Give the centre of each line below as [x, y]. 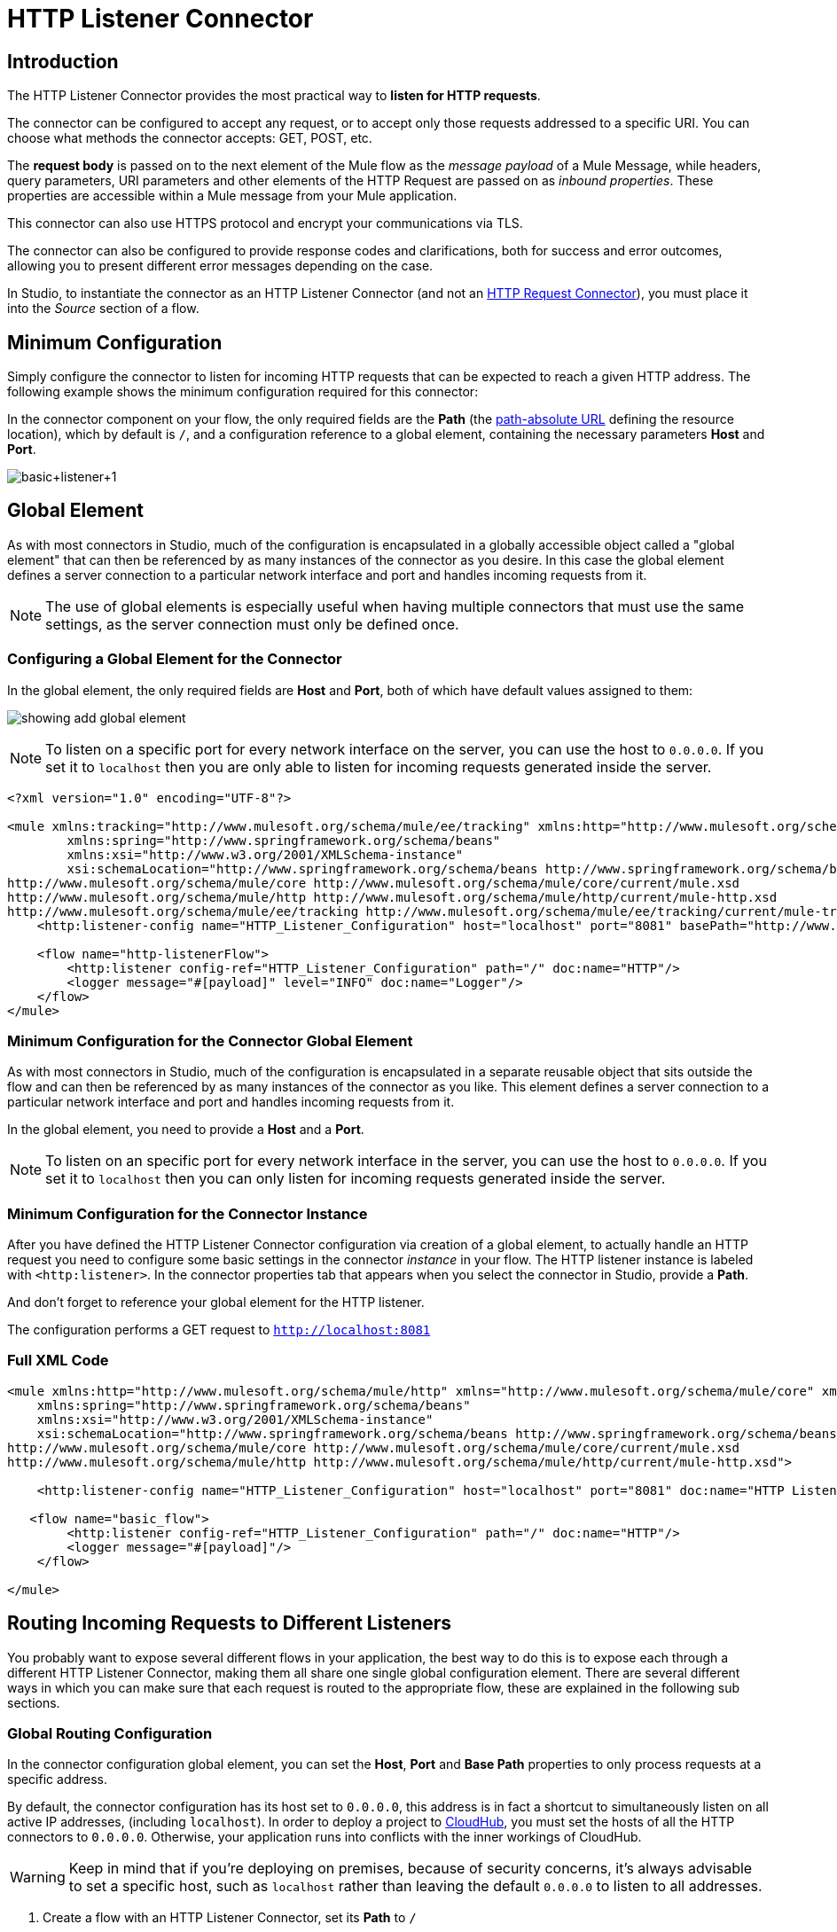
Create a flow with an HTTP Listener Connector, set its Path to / [230, 1918]
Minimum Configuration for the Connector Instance [188, 1213]
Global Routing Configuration [110, 1734]
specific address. [58, 1779]
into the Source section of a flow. [103, 309]
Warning [38, 1877]
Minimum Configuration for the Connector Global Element [210, 1040]
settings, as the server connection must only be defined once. [252, 624]
